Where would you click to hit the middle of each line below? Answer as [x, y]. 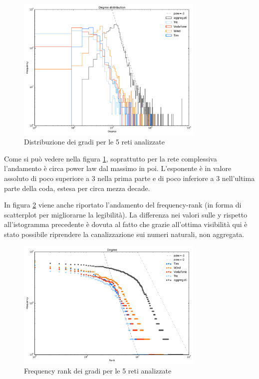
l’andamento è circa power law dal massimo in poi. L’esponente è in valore [118, 168]
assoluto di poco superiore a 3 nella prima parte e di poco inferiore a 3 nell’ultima [129, 178]
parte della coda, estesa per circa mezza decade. [77, 188]
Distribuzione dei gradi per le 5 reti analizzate [94, 142]
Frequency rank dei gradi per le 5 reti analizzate [98, 371]
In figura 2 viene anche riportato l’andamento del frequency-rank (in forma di [123, 205]
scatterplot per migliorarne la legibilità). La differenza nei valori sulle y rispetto [126, 214]
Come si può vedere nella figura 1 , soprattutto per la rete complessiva [111, 158]
